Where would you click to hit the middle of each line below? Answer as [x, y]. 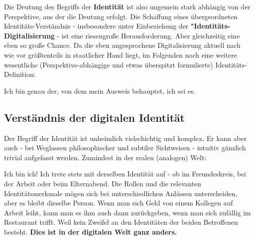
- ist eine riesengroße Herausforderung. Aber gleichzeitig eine [148, 35]
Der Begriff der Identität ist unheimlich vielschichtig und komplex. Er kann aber [125, 138]
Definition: [20, 74]
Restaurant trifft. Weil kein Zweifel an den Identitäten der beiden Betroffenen [121, 222]
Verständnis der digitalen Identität [95, 117]
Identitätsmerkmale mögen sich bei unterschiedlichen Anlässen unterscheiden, [121, 193]
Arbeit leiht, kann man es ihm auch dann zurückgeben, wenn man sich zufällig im [127, 212]
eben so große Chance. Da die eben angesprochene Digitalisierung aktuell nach [122, 45]
